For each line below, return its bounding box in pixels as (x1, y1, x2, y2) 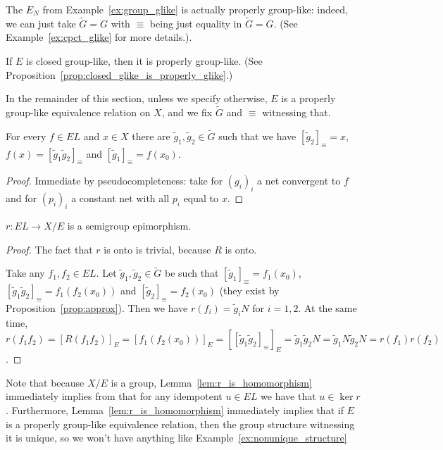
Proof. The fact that (6, 242, 93, 256)
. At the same (298, 301, 357, 315)
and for (6, 191, 37, 206)
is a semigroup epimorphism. (67, 218, 192, 232)
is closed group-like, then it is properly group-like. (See (26, 54, 263, 68)
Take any (6, 265, 45, 280)
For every (6, 128, 46, 143)
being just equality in (149, 15, 242, 30)
